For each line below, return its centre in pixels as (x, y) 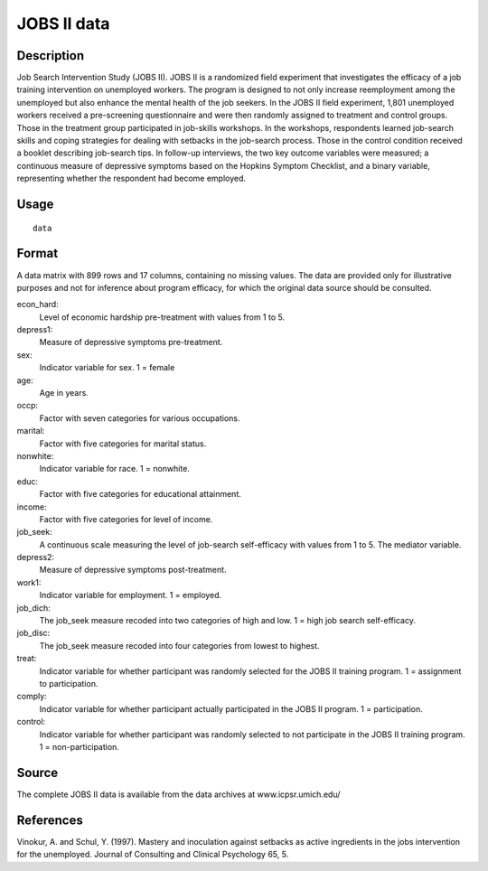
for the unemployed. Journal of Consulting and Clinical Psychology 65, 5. (153, 855)
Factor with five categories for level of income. (126, 519)
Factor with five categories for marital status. (123, 444)
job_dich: (34, 608)
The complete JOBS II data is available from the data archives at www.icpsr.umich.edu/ (178, 794)
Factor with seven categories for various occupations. (140, 418)
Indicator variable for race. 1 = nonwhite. (114, 469)
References (50, 820)
